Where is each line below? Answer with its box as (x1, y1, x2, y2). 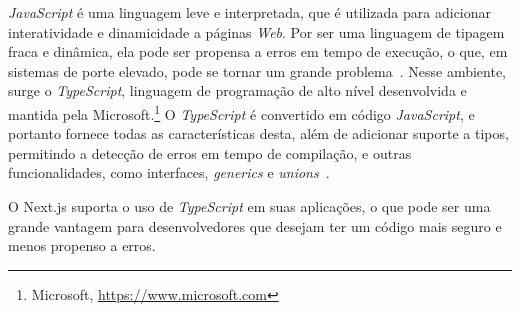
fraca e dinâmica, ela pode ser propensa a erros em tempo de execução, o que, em (8, 41, 508, 62)
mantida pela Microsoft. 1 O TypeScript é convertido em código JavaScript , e (8, 100, 475, 124)
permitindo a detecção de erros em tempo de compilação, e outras (8, 142, 412, 163)
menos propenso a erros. (8, 235, 156, 256)
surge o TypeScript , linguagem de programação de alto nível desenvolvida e (8, 80, 467, 101)
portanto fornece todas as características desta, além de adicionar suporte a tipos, (8, 123, 509, 144)
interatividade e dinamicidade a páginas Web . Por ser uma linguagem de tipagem (8, 21, 505, 42)
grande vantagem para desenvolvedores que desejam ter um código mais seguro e (8, 215, 502, 236)
